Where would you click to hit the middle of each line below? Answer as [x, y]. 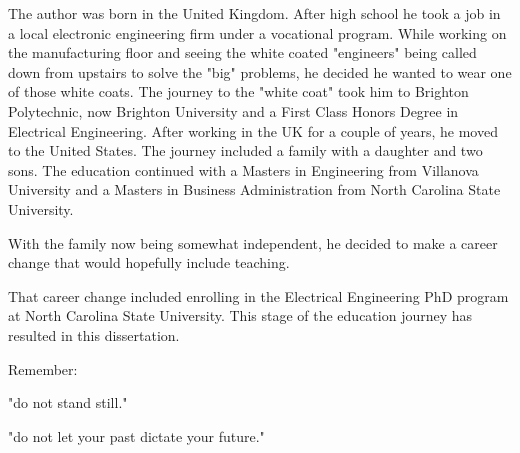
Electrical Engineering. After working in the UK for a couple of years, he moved [253, 130]
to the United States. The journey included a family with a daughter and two [245, 150]
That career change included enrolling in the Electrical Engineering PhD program [258, 295]
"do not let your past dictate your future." [136, 435]
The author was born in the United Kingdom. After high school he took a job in [254, 13]
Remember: [43, 368]
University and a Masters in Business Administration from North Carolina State [254, 189]
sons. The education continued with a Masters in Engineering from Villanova [243, 169]
